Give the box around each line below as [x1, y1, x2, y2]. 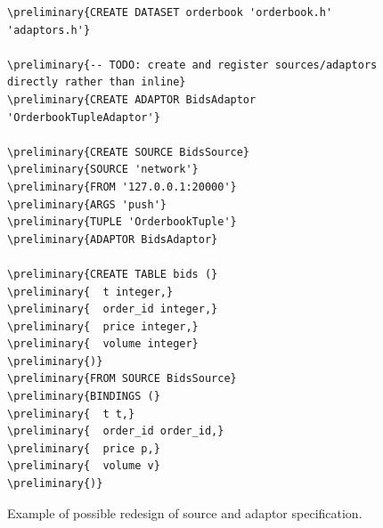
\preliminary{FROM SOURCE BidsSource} [7, 372, 237, 386]
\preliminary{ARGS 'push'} [7, 198, 167, 211]
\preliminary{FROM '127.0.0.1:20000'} [7, 180, 237, 193]
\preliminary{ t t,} [7, 407, 135, 420]
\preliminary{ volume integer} [7, 337, 199, 351]
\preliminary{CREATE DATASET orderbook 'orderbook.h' [7, 6, 333, 19]
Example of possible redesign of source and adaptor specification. [7, 503, 363, 522]
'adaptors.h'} [7, 23, 91, 37]
